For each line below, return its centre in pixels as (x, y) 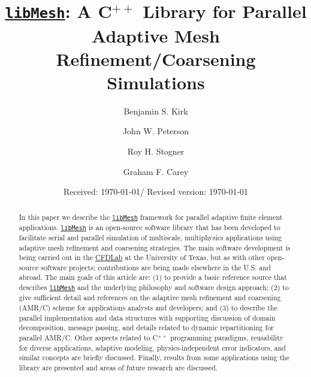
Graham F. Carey (156, 171)
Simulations (156, 82)
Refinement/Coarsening (156, 58)
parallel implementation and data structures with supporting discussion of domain (147, 317)
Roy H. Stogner (156, 151)
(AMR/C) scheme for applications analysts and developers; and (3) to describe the (148, 307)
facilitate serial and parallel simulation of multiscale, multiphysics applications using (150, 237)
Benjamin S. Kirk (156, 111)
